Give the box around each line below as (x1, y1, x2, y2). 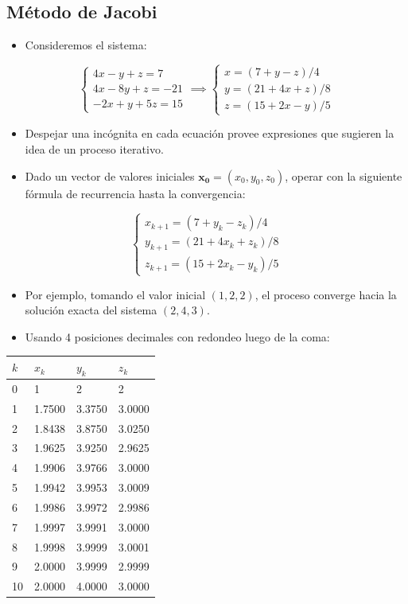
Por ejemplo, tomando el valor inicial (25, 286, 206, 302)
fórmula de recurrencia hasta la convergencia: (25, 185, 246, 201)
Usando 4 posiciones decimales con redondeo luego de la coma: (25, 328, 330, 345)
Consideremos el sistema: (25, 37, 147, 53)
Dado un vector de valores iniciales (25, 167, 195, 184)
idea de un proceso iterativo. (25, 140, 164, 157)
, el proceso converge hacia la (255, 286, 397, 302)
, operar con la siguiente (285, 167, 402, 184)
